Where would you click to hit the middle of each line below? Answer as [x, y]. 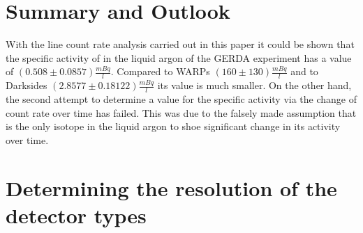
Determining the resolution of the [171, 187]
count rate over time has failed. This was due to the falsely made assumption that [181, 112]
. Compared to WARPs [160, 71]
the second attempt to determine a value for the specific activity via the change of [181, 98]
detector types [76, 215]
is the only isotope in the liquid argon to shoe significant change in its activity [173, 126]
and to [304, 71]
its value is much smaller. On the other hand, [254, 85]
